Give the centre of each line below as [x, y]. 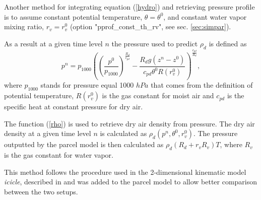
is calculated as [123, 133]
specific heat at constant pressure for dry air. [74, 107]
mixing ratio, [24, 26]
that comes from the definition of [202, 85]
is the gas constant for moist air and [158, 95]
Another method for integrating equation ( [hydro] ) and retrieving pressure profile [129, 7]
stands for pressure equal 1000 [87, 85]
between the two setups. [41, 191]
